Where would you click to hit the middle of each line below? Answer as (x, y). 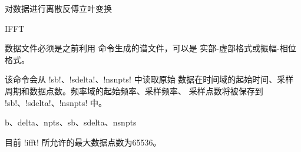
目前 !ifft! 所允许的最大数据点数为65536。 (83, 142)
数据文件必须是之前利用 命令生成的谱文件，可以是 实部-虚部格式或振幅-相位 (150, 48)
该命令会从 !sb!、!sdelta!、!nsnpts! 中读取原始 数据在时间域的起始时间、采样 (149, 79)
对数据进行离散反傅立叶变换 (58, 8)
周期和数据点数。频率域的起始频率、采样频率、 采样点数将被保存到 (134, 90)
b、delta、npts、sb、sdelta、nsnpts (71, 122)
